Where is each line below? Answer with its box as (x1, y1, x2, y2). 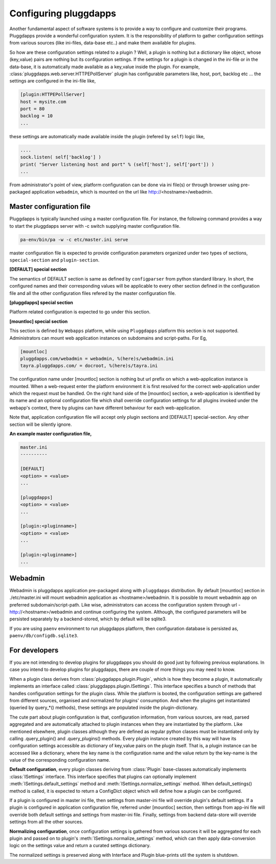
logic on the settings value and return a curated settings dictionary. (9, 843, 151, 849)
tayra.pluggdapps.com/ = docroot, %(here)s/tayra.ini (20, 363, 158, 369)
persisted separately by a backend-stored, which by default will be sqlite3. (9, 616, 167, 622)
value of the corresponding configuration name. (9, 757, 110, 763)
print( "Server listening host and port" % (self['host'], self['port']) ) (20, 161, 215, 167)
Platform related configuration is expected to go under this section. (9, 309, 151, 315)
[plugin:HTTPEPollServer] (20, 92, 85, 97)
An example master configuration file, (9, 430, 92, 437)
